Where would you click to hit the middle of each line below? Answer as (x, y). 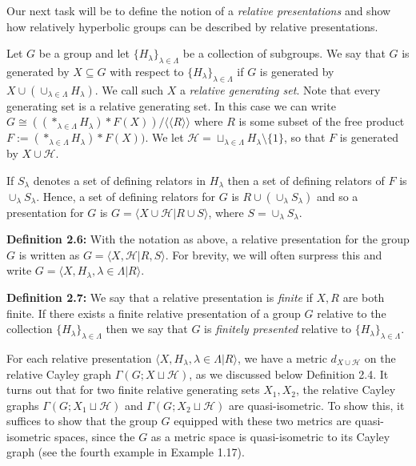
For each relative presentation (79, 358)
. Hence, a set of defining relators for (126, 196)
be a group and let (84, 53)
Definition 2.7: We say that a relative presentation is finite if (160, 297)
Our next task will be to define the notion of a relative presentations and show (199, 10)
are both (364, 297)
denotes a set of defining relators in (120, 180)
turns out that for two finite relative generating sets (133, 390)
